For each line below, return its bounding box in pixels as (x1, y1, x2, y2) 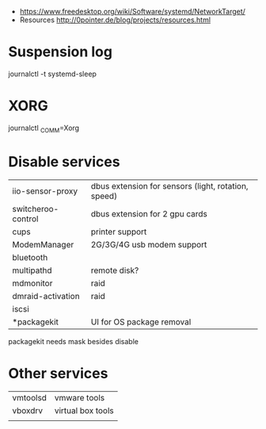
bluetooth (12, 251, 48, 262)
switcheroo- (12, 203, 59, 214)
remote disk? (90, 265, 139, 276)
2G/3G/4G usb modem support (90, 239, 207, 250)
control (12, 213, 39, 224)
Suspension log (8, 43, 113, 61)
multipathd (12, 265, 53, 276)
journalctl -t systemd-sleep (8, 69, 97, 79)
